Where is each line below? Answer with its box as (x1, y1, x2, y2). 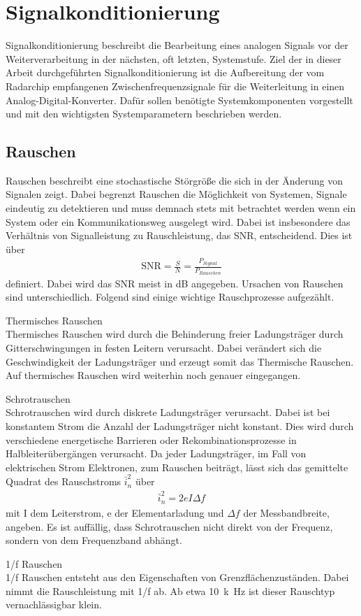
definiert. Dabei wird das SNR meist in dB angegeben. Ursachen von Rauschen (6, 275, 344, 290)
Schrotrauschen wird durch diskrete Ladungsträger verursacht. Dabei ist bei (6, 405, 330, 420)
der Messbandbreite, (243, 505, 330, 520)
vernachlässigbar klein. (6, 597, 102, 612)
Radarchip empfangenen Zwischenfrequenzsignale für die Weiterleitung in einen (6, 78, 345, 93)
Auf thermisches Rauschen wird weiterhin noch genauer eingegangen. (6, 368, 301, 382)
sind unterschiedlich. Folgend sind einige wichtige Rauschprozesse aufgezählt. (6, 289, 334, 304)
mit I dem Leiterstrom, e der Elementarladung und (6, 505, 224, 520)
